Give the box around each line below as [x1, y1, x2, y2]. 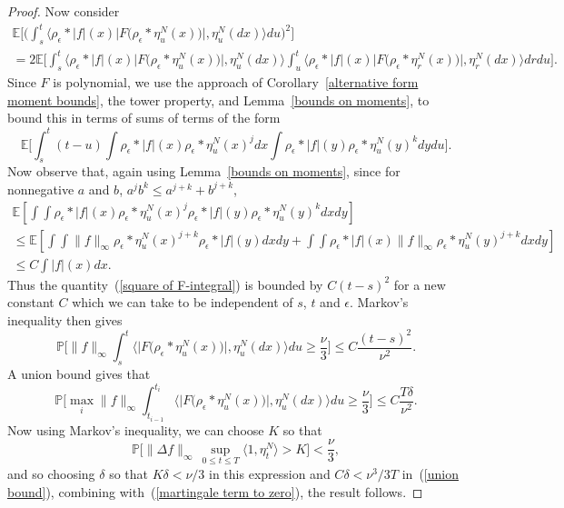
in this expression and [209, 463, 331, 483]
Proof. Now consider [7, 2, 120, 20]
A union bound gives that [7, 364, 151, 383]
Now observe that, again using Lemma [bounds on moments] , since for [7, 162, 401, 181]
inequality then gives [7, 310, 123, 329]
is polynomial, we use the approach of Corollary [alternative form [53, 73, 419, 92]
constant [7, 293, 54, 312]
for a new [393, 274, 446, 294]
